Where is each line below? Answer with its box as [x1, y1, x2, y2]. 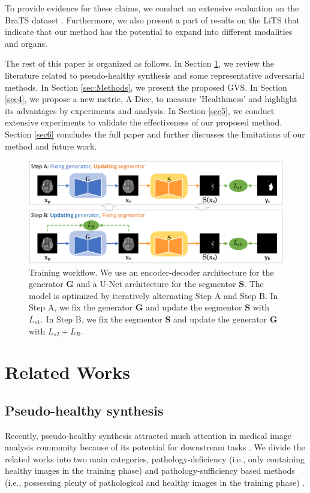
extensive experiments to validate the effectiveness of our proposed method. [5, 116, 282, 129]
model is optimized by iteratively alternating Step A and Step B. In [29, 289, 278, 301]
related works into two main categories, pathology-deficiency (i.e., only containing [5, 452, 305, 465]
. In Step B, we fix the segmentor [40, 312, 162, 325]
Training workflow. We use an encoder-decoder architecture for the [29, 265, 274, 278]
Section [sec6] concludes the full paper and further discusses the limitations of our [5, 127, 305, 140]
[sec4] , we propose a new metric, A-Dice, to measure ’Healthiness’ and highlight [5, 92, 297, 105]
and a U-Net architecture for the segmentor [76, 277, 236, 290]
